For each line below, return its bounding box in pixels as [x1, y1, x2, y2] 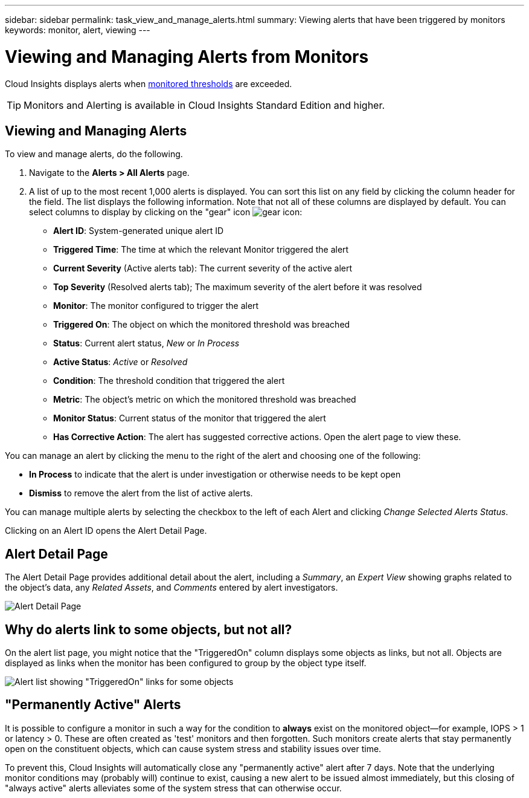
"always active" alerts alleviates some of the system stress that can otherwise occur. [5, 782, 342, 793]
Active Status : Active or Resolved [53, 357, 188, 368]
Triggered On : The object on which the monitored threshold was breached [53, 319, 350, 330]
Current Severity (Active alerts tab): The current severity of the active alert [53, 263, 353, 274]
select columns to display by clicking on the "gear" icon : [29, 207, 303, 218]
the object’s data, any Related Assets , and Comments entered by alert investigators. [5, 582, 338, 593]
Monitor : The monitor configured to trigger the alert [53, 300, 259, 311]
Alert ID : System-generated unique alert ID [53, 225, 224, 236]
